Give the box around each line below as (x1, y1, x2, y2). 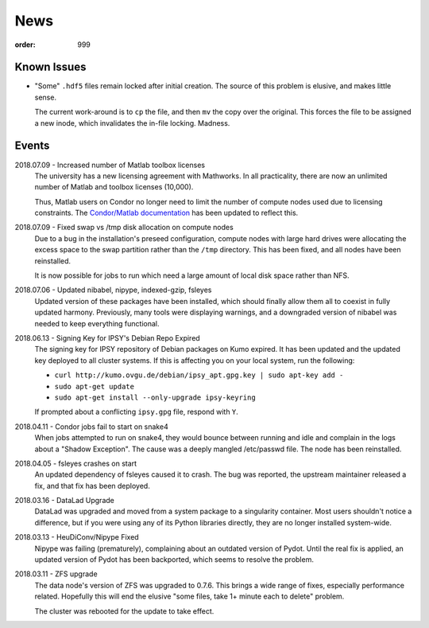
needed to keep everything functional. (34, 318, 160, 328)
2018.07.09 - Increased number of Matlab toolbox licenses (14, 160, 206, 170)
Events (14, 139, 50, 153)
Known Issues (14, 60, 87, 74)
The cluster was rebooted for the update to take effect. (34, 606, 214, 616)
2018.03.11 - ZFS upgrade (14, 569, 99, 579)
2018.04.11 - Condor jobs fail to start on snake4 (14, 422, 168, 431)
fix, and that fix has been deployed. (34, 481, 150, 490)
